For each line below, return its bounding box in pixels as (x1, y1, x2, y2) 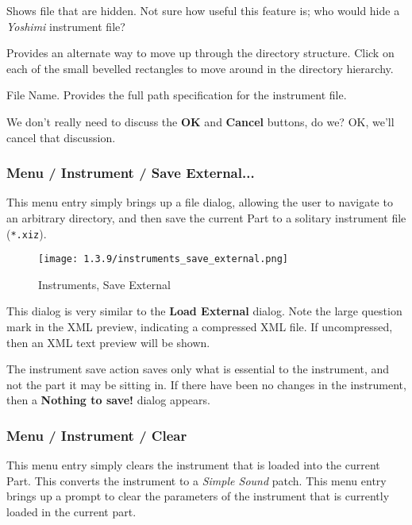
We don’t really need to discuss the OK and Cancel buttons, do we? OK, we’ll (6, 113, 395, 129)
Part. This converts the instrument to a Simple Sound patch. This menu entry (6, 472, 387, 488)
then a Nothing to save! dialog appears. (6, 392, 210, 408)
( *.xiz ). (6, 225, 47, 241)
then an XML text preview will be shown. (6, 334, 210, 350)
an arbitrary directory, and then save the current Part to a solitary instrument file (6, 209, 406, 226)
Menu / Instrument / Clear (6, 425, 187, 445)
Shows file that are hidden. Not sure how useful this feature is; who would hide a (6, 2, 400, 18)
